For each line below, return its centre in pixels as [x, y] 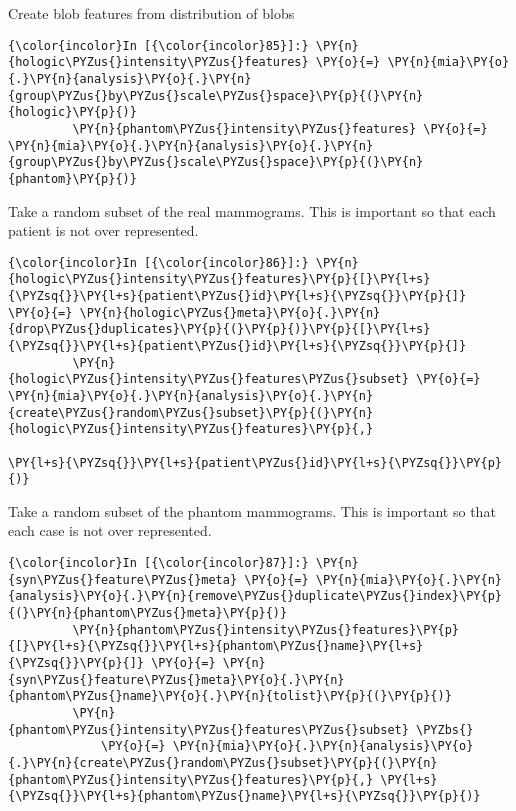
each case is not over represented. [110, 530]
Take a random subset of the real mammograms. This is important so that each [252, 210]
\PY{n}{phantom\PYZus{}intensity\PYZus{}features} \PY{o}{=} [280, 128]
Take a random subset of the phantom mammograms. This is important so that [252, 510]
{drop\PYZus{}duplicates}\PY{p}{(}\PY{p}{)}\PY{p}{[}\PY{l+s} [219, 329]
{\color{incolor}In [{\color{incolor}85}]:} [158, 45]
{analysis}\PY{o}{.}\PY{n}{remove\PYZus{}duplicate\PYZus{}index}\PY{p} [255, 596]
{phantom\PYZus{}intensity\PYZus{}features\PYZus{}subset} [208, 729]
